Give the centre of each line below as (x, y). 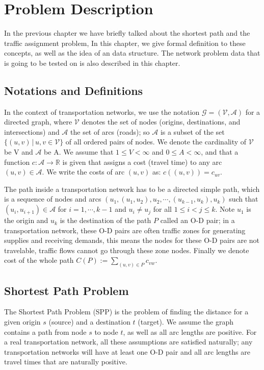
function (17, 162)
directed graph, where (38, 122)
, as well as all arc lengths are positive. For (190, 331)
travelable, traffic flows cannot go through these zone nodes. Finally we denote (127, 250)
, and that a (220, 152)
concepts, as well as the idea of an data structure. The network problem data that (132, 53)
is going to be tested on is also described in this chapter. (92, 63)
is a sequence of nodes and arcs (53, 199)
